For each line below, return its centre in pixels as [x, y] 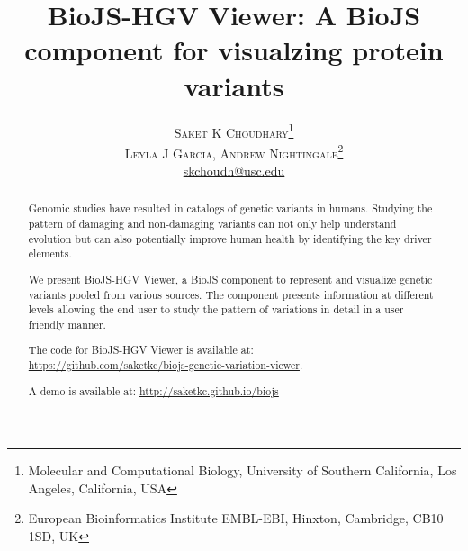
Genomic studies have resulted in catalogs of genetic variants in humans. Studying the [230, 208]
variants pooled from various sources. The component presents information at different [231, 294]
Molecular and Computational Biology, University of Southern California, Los [243, 470]
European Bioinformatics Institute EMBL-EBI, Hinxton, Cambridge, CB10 [236, 518]
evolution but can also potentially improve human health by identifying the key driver [230, 238]
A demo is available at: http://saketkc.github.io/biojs [153, 390]
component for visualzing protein [234, 50]
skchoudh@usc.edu [234, 170]
